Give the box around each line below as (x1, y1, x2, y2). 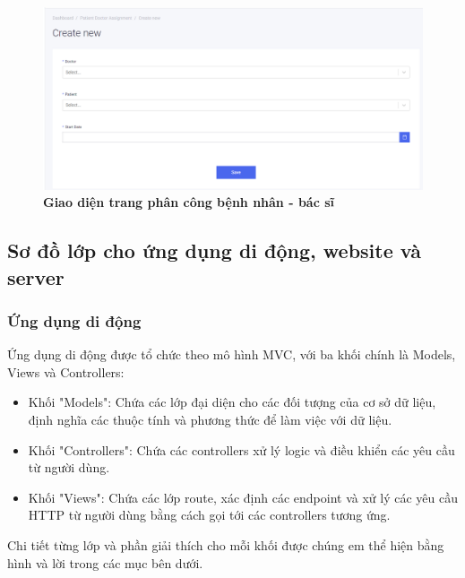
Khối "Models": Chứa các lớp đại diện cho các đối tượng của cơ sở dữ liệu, (28, 393, 436, 411)
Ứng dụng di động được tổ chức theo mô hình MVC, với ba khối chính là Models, (7, 345, 456, 364)
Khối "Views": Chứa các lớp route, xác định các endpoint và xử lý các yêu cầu (28, 487, 458, 506)
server (7, 263, 65, 290)
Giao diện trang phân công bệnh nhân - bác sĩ (43, 193, 335, 211)
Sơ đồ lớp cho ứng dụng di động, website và (7, 237, 421, 264)
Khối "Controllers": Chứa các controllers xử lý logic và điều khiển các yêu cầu (28, 440, 455, 459)
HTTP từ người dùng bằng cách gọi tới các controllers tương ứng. (28, 505, 391, 524)
